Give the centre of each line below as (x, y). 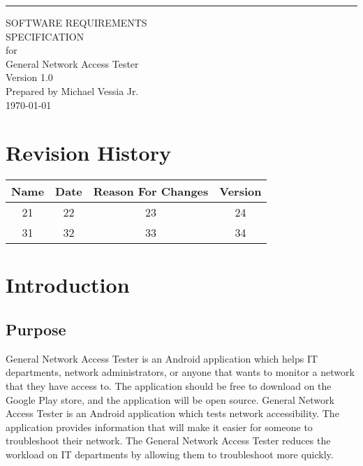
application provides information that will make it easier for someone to (159, 427)
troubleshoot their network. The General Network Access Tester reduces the (168, 440)
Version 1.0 (29, 77)
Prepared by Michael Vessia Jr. (72, 90)
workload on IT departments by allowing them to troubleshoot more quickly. (170, 454)
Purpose (36, 329)
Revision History (88, 153)
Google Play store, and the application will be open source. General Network (170, 399)
